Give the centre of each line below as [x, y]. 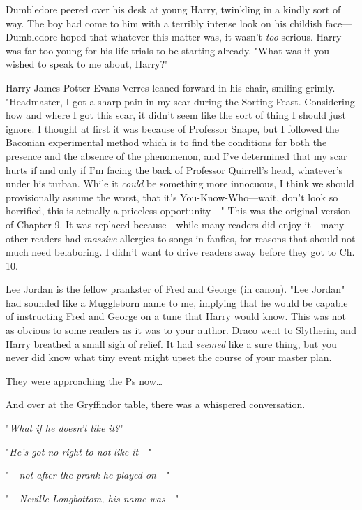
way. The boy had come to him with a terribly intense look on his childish [164, 23]
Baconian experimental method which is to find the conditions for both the [166, 142]
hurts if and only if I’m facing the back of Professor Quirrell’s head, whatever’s [174, 169]
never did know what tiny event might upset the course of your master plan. [169, 357]
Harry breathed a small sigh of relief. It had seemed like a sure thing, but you [171, 343]
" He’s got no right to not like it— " [79, 451]
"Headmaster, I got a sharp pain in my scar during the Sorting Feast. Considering [180, 101]
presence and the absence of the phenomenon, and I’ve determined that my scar [176, 155]
